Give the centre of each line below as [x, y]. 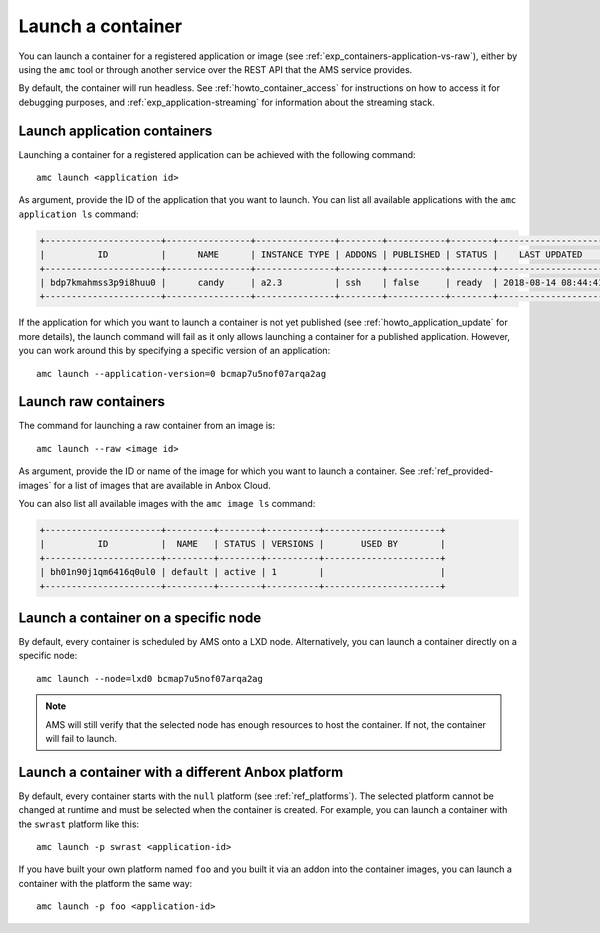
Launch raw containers [91, 401]
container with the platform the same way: [105, 883]
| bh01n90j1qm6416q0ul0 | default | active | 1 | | [242, 572]
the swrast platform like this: [79, 824]
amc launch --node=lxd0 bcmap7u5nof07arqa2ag [150, 678]
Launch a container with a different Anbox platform [181, 771]
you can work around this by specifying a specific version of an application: [174, 351]
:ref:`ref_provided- [455, 471]
